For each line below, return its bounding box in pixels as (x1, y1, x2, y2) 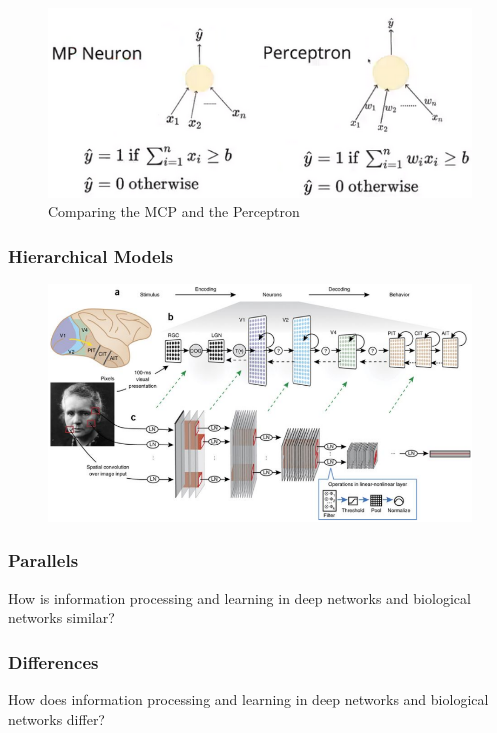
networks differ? (8, 708, 105, 729)
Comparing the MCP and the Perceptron (48, 201, 300, 222)
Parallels (8, 548, 79, 573)
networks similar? (8, 607, 115, 628)
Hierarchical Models (8, 243, 174, 268)
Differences (8, 649, 99, 674)
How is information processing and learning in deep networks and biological (8, 587, 471, 608)
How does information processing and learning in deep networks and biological (8, 688, 489, 709)
